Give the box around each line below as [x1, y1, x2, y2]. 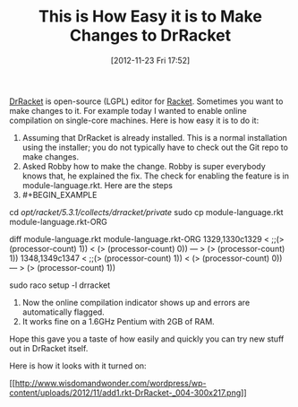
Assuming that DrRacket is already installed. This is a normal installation [21, 132, 288, 143]
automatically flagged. [21, 307, 105, 317]
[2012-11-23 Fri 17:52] [110, 55, 191, 65]
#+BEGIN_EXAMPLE [21, 189, 98, 200]
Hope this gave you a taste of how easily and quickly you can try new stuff [9, 333, 285, 344]
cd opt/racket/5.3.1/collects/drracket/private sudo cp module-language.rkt [9, 206, 284, 217]
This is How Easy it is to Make [38, 6, 262, 27]
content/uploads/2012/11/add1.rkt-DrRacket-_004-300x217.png [9, 387, 242, 398]
